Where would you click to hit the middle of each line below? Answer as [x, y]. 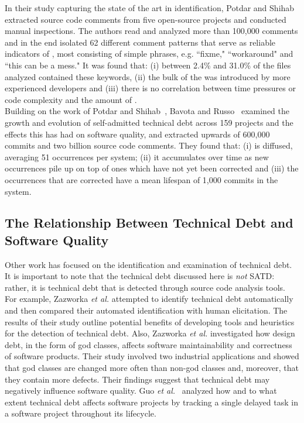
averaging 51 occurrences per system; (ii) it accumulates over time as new [137, 157]
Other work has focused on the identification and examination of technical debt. [148, 264]
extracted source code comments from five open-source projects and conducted [146, 19]
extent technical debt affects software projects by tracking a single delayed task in [151, 402]
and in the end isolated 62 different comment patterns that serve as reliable [140, 42]
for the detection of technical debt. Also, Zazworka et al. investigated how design [150, 333]
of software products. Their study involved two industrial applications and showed [152, 356]
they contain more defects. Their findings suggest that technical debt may [137, 379]
